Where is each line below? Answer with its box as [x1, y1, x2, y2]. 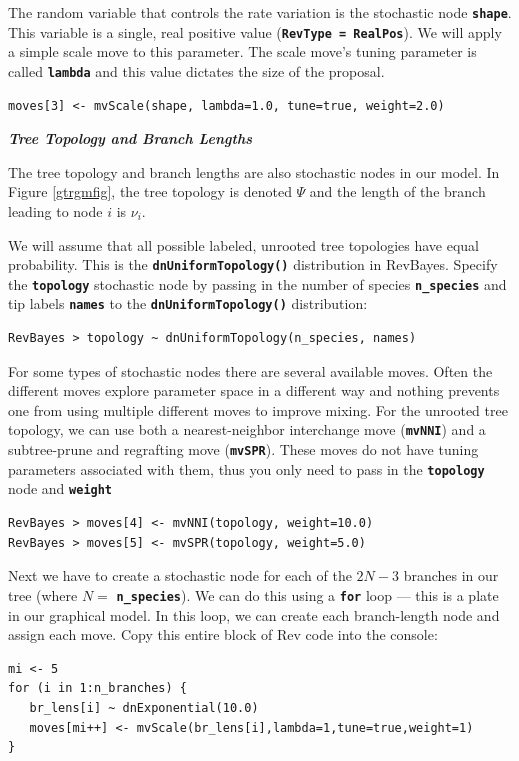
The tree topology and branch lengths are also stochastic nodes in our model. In [8, 161, 500, 182]
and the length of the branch [309, 181, 486, 202]
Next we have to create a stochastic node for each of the [8, 565, 352, 586]
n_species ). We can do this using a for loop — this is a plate [116, 584, 499, 605]
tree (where [8, 584, 78, 605]
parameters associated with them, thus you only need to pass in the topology [8, 458, 485, 479]
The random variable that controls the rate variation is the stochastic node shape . [8, 2, 512, 22]
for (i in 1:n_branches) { [8, 681, 187, 696]
